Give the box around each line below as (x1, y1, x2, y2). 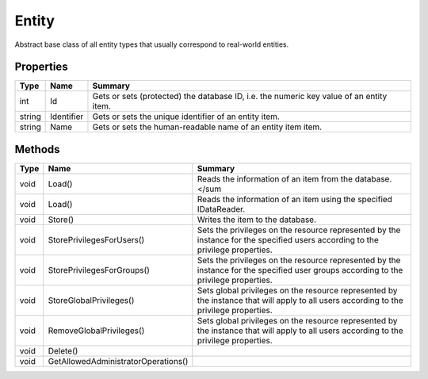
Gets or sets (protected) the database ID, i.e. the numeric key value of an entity (92, 91, 388, 102)
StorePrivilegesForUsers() (48, 234, 145, 245)
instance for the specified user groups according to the (197, 264, 403, 275)
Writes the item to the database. (197, 214, 317, 225)
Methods (14, 143, 60, 156)
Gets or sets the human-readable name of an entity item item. (92, 121, 323, 132)
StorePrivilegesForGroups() (48, 264, 151, 275)
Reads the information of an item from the (197, 173, 353, 184)
